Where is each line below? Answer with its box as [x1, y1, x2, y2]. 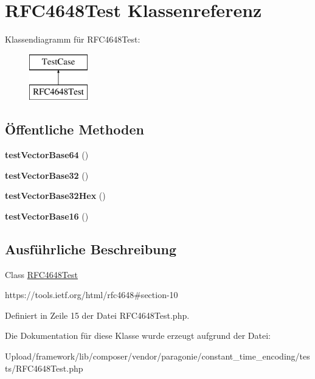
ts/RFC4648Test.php [5, 361, 83, 374]
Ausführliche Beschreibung [5, 239, 176, 258]
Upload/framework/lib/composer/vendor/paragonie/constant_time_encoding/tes [5, 350, 310, 363]
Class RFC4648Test [5, 268, 78, 280]
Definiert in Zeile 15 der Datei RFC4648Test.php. [5, 308, 190, 321]
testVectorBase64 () [5, 148, 89, 161]
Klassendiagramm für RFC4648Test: [5, 33, 140, 46]
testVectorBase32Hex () [5, 189, 106, 202]
